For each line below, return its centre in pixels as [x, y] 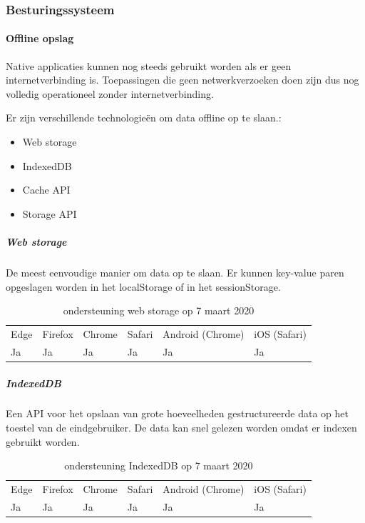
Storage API [50, 213]
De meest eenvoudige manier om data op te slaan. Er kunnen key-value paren [175, 272]
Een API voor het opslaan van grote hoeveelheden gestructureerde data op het [178, 413]
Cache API [46, 190]
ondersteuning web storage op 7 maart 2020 [159, 310]
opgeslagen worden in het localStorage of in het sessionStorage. [143, 286]
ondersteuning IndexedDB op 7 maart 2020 [159, 465]
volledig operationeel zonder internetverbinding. [110, 93]
